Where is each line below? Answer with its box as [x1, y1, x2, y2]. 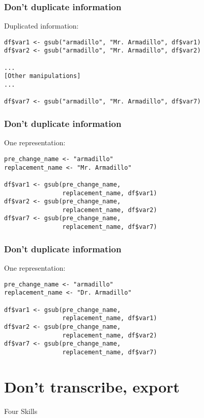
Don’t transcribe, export [4, 376, 180, 397]
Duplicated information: [4, 20, 79, 31]
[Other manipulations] [4, 72, 81, 80]
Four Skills [4, 405, 38, 416]
